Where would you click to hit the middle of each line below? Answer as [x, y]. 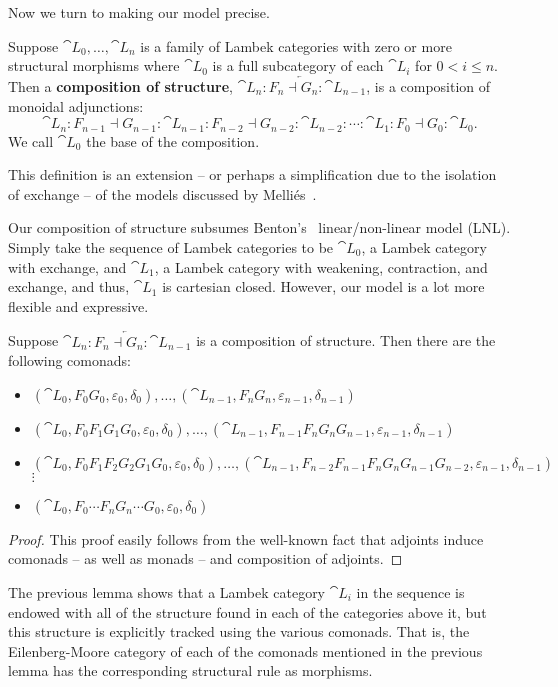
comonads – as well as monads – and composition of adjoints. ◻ [205, 558]
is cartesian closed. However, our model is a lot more [323, 286]
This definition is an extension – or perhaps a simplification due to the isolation [252, 174]
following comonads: [69, 360]
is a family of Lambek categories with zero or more [296, 45]
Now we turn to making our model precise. [139, 12]
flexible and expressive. [78, 305]
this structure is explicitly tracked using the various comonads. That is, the [239, 631]
